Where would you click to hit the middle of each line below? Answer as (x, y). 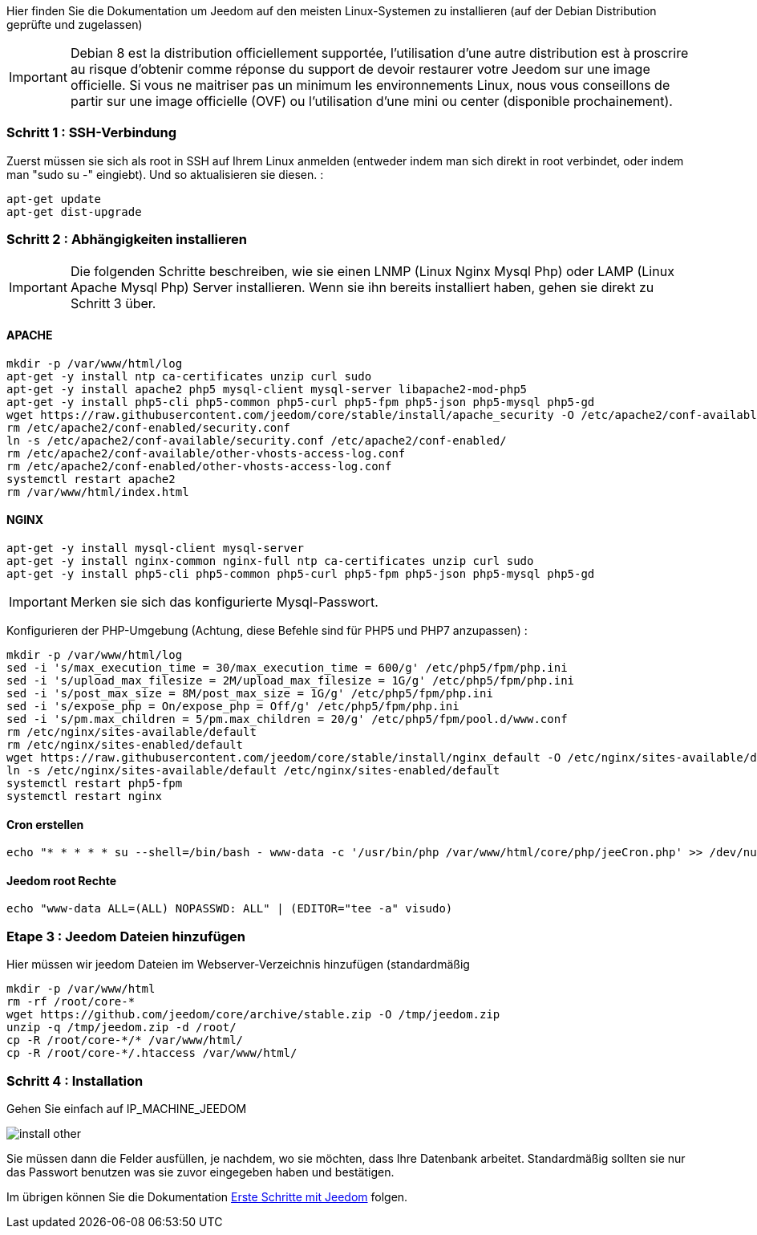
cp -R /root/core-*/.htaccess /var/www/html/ (152, 1053)
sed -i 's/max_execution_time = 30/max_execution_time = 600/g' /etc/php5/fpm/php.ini (287, 667)
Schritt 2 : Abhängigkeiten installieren (127, 240)
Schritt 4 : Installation (75, 1081)
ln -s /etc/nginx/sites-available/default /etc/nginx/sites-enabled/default (253, 770)
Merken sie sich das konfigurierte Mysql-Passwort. (224, 601)
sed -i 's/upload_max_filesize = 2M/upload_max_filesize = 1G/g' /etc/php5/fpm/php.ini (291, 680)
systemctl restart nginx (84, 796)
